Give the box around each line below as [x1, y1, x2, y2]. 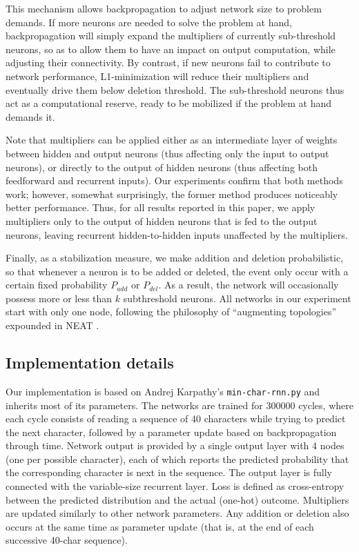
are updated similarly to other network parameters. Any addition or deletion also [6, 506, 349, 520]
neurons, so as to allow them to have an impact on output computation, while [6, 41, 336, 56]
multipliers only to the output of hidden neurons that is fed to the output [6, 213, 318, 228]
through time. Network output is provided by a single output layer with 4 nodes [6, 438, 345, 453]
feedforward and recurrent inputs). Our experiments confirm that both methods [6, 173, 343, 188]
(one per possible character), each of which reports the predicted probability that [6, 451, 349, 466]
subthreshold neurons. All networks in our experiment [123, 290, 351, 305]
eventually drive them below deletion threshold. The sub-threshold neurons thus [6, 82, 345, 97]
